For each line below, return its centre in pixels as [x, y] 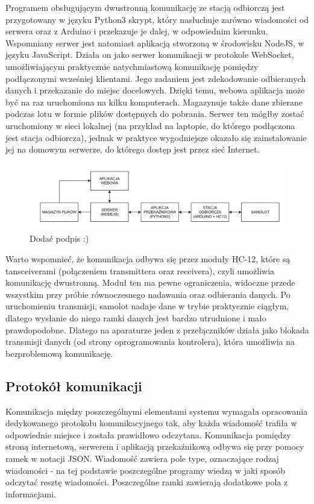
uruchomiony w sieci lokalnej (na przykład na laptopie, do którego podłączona [150, 125]
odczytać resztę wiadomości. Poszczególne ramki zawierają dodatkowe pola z [147, 482]
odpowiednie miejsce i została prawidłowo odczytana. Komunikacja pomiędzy [148, 434]
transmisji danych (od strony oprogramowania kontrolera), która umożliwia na [150, 342]
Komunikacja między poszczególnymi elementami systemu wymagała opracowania [157, 411]
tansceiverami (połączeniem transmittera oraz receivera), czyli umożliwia [140, 270]
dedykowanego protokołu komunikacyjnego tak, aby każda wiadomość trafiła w [151, 423]
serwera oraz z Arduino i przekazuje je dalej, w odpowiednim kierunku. [137, 31]
